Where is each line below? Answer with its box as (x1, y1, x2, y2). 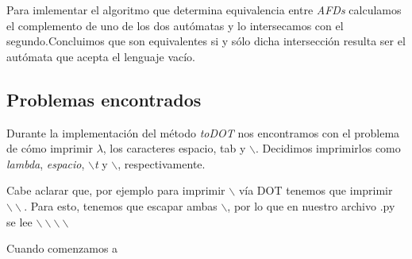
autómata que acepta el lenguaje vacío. (6, 48, 195, 64)
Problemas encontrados (6, 87, 202, 111)
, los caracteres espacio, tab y (102, 140, 246, 157)
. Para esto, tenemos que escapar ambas (24, 197, 218, 214)
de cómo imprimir (6, 140, 93, 157)
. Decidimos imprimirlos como (255, 140, 401, 157)
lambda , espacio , (6, 155, 85, 172)
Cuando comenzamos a (6, 240, 118, 257)
